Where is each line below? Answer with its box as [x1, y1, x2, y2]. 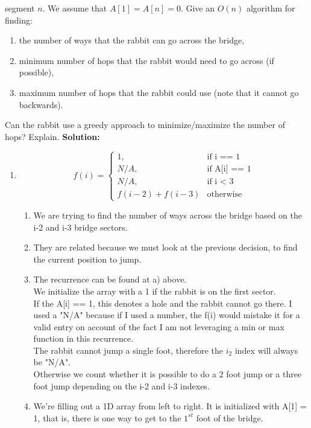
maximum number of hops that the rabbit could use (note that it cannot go [19, 86, 299, 98]
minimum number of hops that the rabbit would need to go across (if [19, 54, 274, 66]
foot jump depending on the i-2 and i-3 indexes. [33, 379, 210, 392]
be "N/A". [33, 356, 71, 368]
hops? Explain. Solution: [5, 130, 100, 142]
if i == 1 [207, 152, 240, 161]
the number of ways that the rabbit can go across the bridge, [19, 34, 245, 46]
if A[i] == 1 [207, 164, 251, 173]
